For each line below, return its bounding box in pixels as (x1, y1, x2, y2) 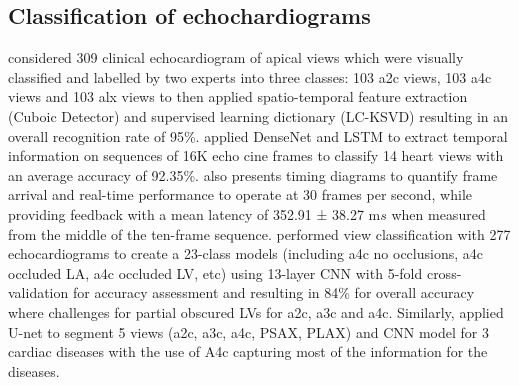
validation (8, 282, 69, 303)
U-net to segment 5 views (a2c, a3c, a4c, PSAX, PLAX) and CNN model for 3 (8, 321, 489, 342)
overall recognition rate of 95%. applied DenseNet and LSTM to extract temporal (8, 125, 508, 146)
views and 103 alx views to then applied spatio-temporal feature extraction (8, 86, 468, 107)
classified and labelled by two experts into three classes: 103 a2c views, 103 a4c (8, 66, 492, 87)
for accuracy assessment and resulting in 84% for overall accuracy (72, 282, 475, 303)
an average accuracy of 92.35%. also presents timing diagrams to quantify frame (8, 164, 498, 185)
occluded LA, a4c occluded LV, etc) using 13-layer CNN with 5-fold (8, 262, 423, 283)
